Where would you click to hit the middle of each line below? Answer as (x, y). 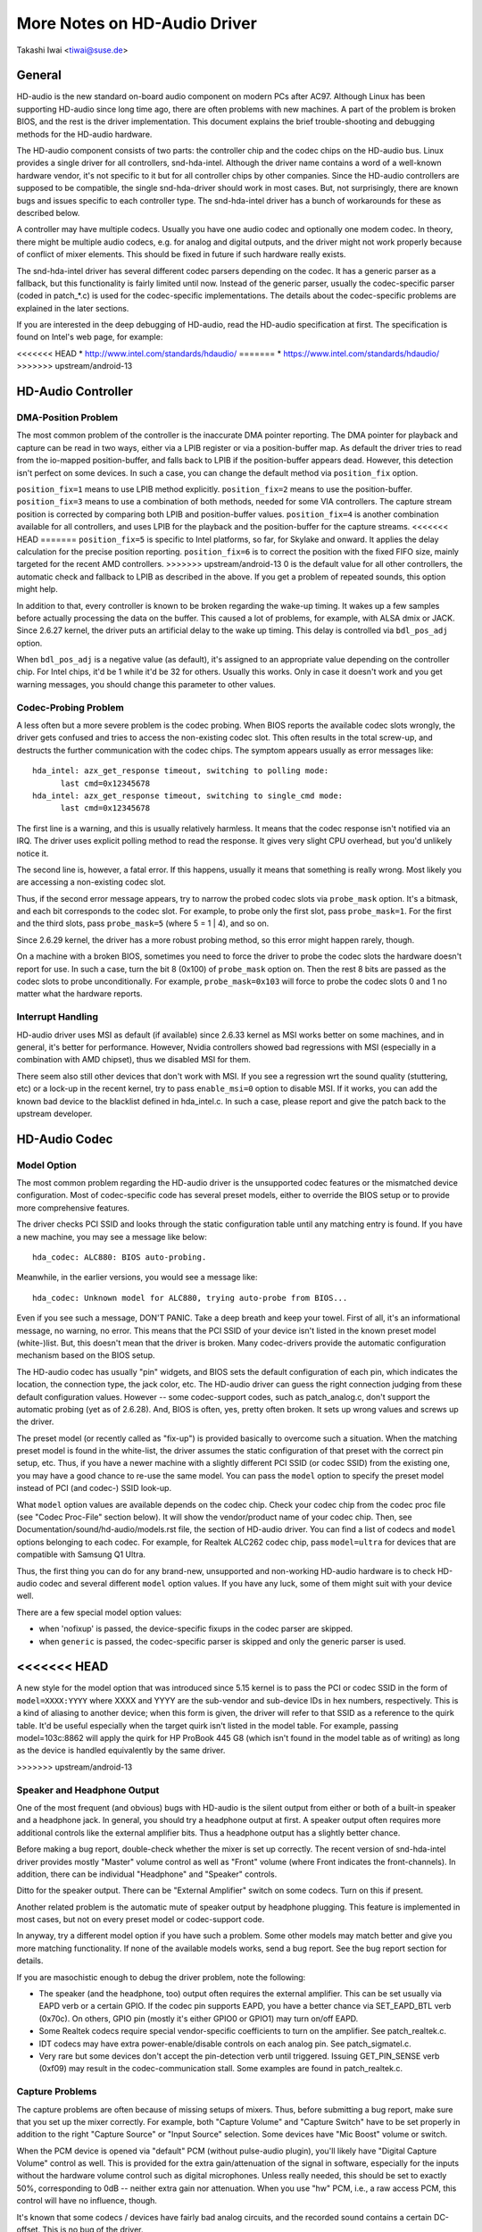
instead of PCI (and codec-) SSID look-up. (94, 1488)
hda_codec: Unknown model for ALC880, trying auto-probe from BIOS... (190, 1298)
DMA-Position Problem (67, 418)
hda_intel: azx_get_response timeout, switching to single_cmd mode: (188, 795)
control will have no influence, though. (87, 2201)
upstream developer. (54, 1113)
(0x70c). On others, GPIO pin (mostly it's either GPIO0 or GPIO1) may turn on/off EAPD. (199, 2019)
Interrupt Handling (57, 1017)
